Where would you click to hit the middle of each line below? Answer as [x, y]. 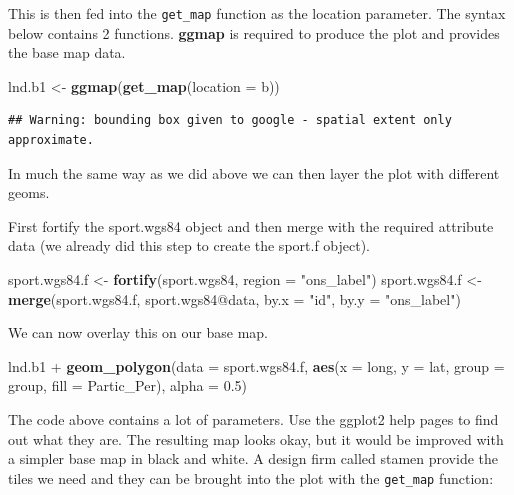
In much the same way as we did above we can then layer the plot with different [254, 172]
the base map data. [67, 52]
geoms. [29, 192]
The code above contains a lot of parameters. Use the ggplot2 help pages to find [253, 418]
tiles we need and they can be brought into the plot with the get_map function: [251, 477]
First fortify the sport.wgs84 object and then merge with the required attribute [251, 225]
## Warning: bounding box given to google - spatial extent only [230, 120]
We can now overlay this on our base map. [138, 332]
